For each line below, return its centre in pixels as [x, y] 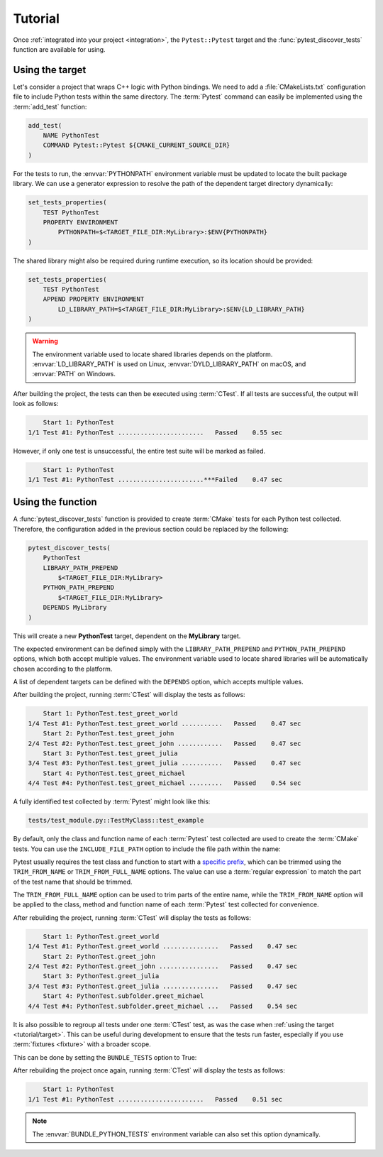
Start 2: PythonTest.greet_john [99, 956]
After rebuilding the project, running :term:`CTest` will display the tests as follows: [132, 917]
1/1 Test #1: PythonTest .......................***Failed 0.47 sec [155, 479]
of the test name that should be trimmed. [73, 882]
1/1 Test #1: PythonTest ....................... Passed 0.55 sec [155, 432]
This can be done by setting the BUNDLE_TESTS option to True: [105, 1057]
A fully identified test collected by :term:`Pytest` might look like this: [112, 801]
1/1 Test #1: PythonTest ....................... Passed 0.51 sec [155, 1099]
